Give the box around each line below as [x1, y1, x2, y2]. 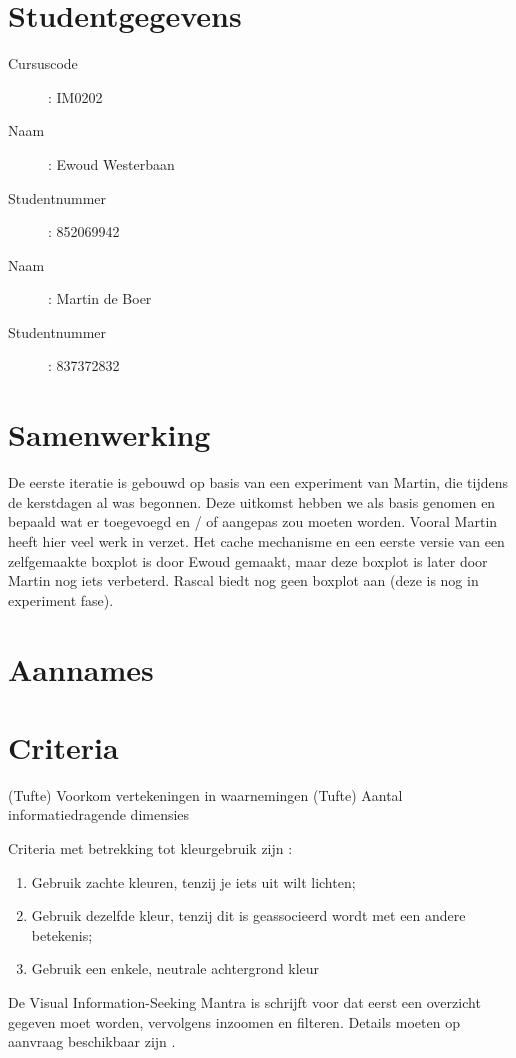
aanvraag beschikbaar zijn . [8, 1031, 176, 1052]
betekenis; [31, 924, 93, 945]
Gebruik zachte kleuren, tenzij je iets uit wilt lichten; [31, 871, 356, 892]
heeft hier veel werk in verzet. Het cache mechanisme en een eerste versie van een [8, 530, 505, 551]
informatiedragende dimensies [8, 804, 190, 825]
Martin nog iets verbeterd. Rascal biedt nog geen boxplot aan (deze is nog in [8, 570, 479, 591]
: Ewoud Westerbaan [48, 153, 175, 174]
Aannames [8, 648, 154, 689]
